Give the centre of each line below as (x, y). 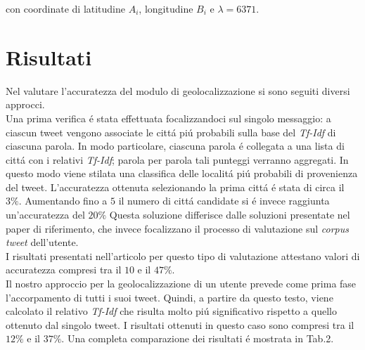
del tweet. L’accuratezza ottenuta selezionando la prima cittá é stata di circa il (175, 187)
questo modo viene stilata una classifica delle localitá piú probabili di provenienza (182, 173)
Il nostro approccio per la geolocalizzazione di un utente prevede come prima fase (181, 284)
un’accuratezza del (45, 215)
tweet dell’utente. (42, 242)
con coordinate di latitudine (66, 8)
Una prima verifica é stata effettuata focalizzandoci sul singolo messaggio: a (168, 118)
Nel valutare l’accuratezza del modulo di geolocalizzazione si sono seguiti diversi (178, 90)
